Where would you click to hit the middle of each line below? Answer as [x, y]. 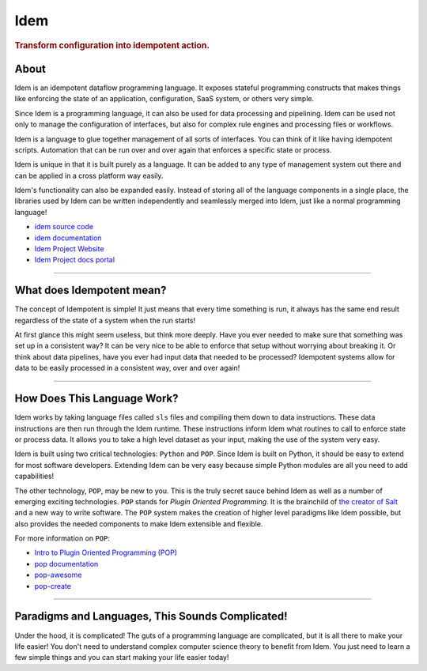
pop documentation [66, 564]
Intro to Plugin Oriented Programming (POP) [106, 552]
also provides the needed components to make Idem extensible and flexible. [139, 524]
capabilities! [34, 476]
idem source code [64, 227]
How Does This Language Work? [96, 399]
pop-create [53, 586]
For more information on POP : [62, 538]
